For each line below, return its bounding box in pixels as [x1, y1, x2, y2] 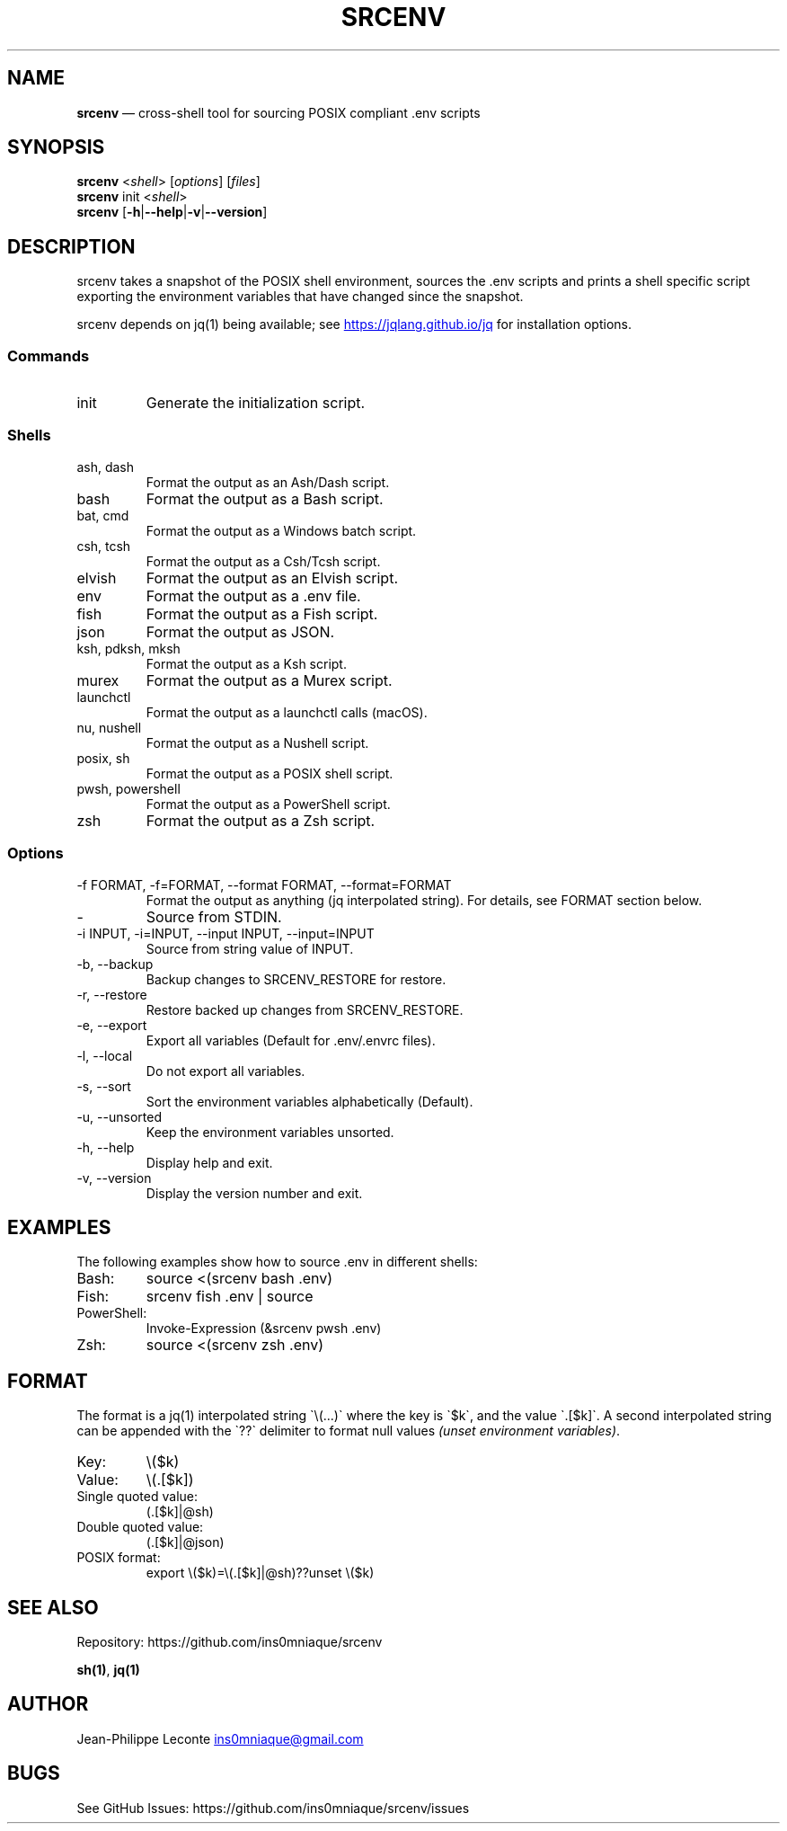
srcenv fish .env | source [146, 1287, 314, 1306]
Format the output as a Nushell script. [146, 734, 369, 751]
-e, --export [76, 1017, 147, 1033]
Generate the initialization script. [146, 394, 366, 413]
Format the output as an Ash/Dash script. [146, 474, 390, 490]
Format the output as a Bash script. [146, 489, 384, 508]
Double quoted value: [76, 1519, 204, 1535]
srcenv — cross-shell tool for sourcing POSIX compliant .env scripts [76, 104, 481, 120]
